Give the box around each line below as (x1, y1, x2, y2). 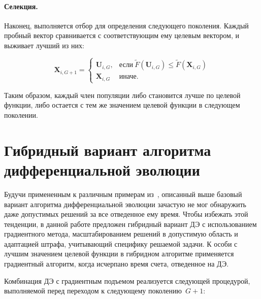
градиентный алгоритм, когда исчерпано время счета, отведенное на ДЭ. (4, 258, 229, 269)
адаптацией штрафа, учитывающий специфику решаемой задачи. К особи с (4, 238, 238, 249)
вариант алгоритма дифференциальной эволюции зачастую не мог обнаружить (4, 198, 246, 209)
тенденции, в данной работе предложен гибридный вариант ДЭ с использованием (4, 218, 257, 229)
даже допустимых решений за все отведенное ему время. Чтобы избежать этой (4, 209, 248, 219)
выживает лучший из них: (4, 40, 84, 50)
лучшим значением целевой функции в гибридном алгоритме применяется (4, 248, 234, 259)
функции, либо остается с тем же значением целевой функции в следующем (4, 99, 240, 110)
